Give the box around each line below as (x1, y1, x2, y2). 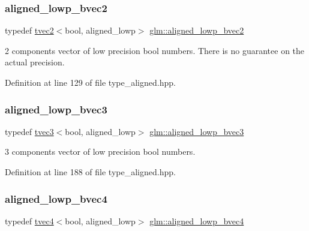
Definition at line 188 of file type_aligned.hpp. (5, 166, 176, 178)
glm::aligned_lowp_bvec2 (149, 24, 244, 37)
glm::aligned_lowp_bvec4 (149, 214, 244, 227)
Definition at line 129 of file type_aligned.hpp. (5, 76, 176, 88)
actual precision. (5, 56, 65, 68)
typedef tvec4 (5, 214, 54, 227)
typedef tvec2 (5, 24, 54, 37)
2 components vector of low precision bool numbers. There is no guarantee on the (5, 44, 305, 56)
